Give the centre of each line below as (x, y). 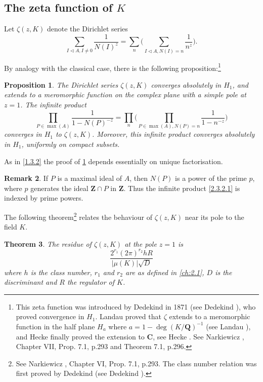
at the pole (141, 243)
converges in (23, 134)
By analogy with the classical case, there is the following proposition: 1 (113, 67)
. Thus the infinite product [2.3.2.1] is (182, 188)
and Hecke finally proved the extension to (80, 336)
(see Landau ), (228, 326)
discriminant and (31, 282)
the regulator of (91, 282)
